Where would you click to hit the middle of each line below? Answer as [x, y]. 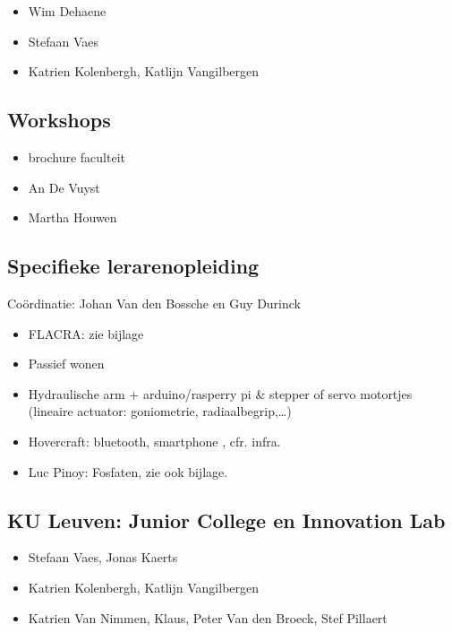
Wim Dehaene [67, 11]
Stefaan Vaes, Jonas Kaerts [103, 557]
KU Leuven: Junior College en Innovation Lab [226, 520]
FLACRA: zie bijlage [86, 333]
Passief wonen [66, 364]
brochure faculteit [77, 156]
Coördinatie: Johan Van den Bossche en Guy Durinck [154, 303]
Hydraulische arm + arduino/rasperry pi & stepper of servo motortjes [220, 393]
